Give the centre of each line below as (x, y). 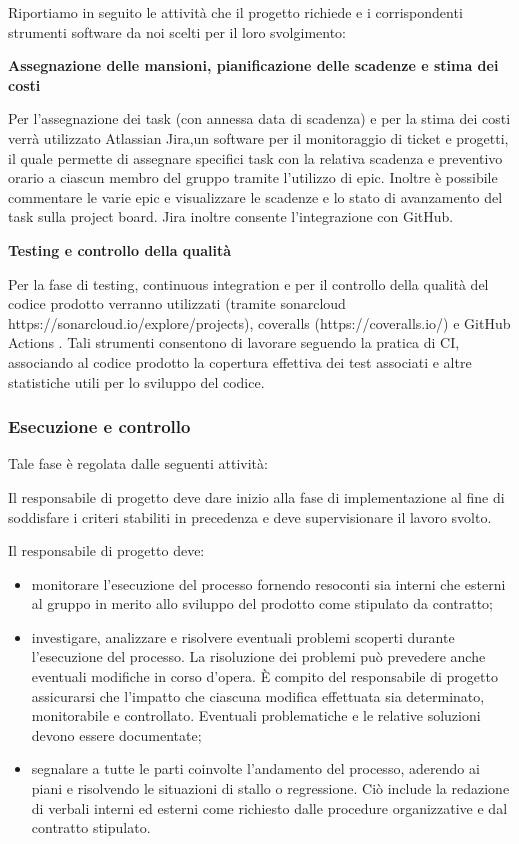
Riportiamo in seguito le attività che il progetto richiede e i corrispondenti (235, 12)
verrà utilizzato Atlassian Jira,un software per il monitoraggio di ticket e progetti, (258, 137)
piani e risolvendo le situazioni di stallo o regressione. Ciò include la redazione (270, 788)
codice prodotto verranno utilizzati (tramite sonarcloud (177, 303)
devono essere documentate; (116, 734)
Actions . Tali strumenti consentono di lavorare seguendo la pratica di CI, (234, 342)
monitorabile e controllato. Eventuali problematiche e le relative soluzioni (256, 715)
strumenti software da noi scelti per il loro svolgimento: (177, 31)
